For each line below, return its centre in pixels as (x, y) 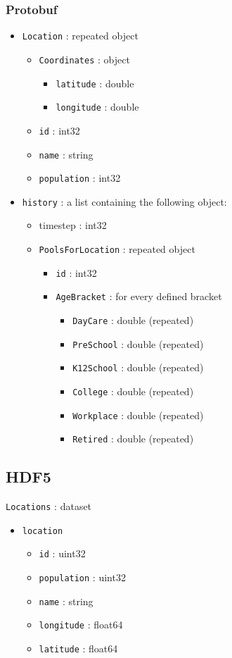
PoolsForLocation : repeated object (117, 249)
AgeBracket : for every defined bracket (139, 296)
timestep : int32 (73, 225)
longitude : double (97, 107)
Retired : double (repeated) (133, 439)
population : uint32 (82, 577)
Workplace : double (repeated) (138, 415)
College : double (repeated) (133, 391)
